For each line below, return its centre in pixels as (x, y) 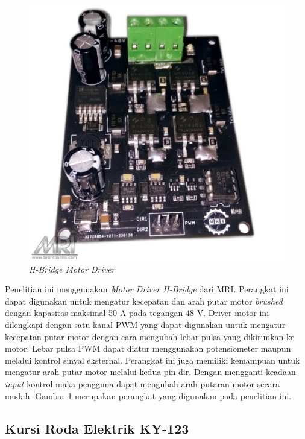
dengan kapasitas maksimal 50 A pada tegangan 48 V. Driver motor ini (137, 313)
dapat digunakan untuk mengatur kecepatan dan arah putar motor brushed (144, 301)
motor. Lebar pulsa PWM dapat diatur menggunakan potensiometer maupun (148, 348)
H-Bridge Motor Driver (72, 269)
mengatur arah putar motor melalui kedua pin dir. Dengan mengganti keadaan (150, 372)
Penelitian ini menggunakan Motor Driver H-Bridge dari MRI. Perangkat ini (147, 289)
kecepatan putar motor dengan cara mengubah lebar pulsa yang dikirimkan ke (150, 336)
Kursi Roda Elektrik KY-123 (97, 428)
